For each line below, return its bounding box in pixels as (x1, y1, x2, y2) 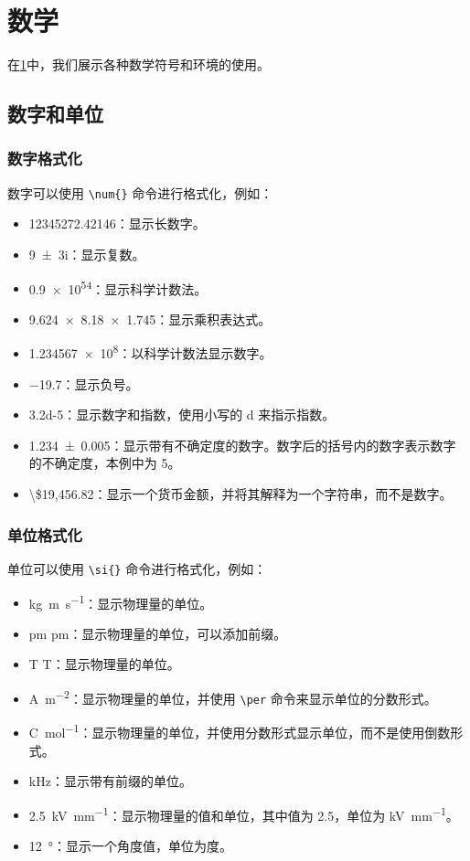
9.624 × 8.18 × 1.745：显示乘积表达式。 (28, 309, 272, 328)
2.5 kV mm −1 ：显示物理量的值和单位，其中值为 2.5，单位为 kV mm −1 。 (28, 803, 459, 824)
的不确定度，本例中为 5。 (28, 453, 181, 473)
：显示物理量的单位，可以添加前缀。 (69, 623, 287, 643)
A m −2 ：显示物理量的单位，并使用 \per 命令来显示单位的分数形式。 (28, 686, 437, 707)
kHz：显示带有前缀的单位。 (28, 771, 192, 791)
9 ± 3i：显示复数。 (28, 244, 145, 263)
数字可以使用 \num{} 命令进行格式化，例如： (7, 183, 273, 202)
